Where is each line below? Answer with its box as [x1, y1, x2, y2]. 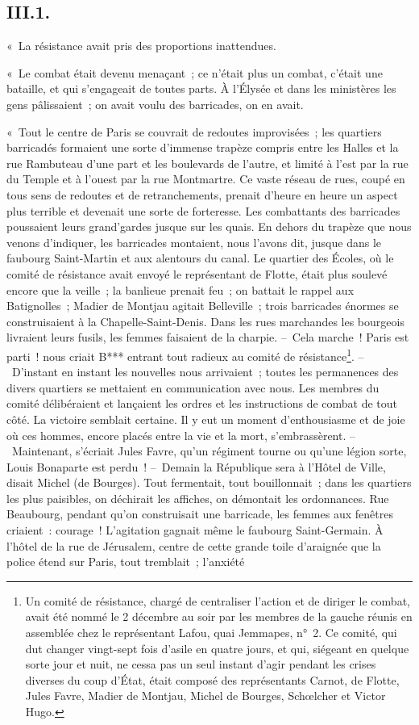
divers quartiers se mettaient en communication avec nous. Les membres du [6, 379, 380, 396]
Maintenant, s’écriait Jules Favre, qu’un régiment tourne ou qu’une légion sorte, [11, 442, 407, 459]
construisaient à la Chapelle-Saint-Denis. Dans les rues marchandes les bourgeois [6, 312, 404, 329]
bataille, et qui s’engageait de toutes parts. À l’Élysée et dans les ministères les [6, 80, 396, 97]
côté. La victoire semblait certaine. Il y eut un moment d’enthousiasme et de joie [6, 410, 405, 427]
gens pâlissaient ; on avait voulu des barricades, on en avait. [6, 95, 304, 112]
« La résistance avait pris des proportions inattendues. [6, 37, 276, 54]
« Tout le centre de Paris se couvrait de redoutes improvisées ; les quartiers [6, 123, 382, 140]
